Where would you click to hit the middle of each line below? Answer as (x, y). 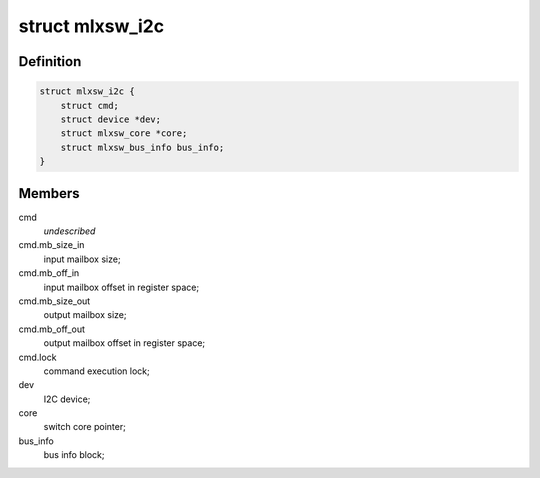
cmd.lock (37, 357)
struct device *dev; (111, 119)
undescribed (69, 231)
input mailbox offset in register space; (121, 287)
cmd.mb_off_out (51, 329)
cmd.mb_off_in (49, 273)
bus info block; (74, 455)
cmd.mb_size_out (54, 301)
